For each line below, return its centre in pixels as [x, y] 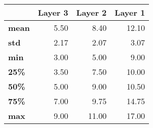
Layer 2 [92, 12]
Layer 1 [130, 12]
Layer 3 [53, 12]
